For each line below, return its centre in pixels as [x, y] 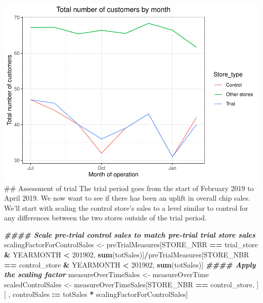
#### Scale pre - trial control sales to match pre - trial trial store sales [130, 234]
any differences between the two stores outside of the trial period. [105, 218]
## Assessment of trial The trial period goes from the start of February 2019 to [129, 188]
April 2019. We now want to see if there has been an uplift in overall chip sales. [127, 198]
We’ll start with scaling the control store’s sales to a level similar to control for [126, 207]
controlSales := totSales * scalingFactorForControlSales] [100, 294]
